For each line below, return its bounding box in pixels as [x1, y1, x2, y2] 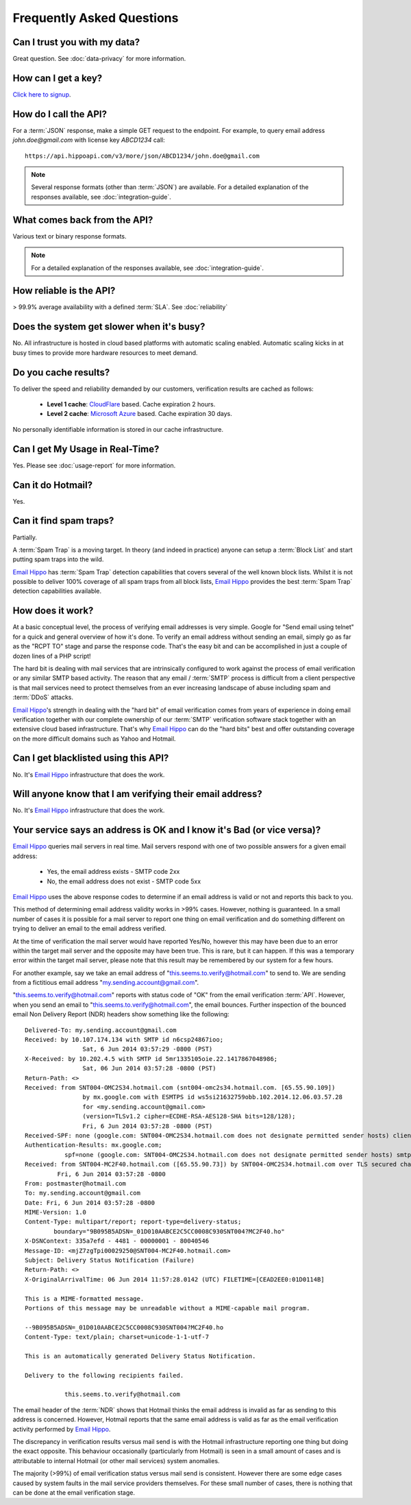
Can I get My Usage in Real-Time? [12, 443, 160, 455]
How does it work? [12, 605, 94, 617]
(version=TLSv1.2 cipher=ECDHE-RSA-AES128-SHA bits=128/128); [82, 1112, 296, 1121]
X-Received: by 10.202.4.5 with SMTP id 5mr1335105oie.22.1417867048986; [25, 1055, 278, 1062]
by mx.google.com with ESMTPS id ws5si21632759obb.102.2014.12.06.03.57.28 [82, 1093, 342, 1101]
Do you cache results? [12, 367, 110, 378]
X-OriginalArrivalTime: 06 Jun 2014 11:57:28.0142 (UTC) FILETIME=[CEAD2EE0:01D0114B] [25, 1275, 325, 1283]
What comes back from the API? [12, 214, 153, 225]
